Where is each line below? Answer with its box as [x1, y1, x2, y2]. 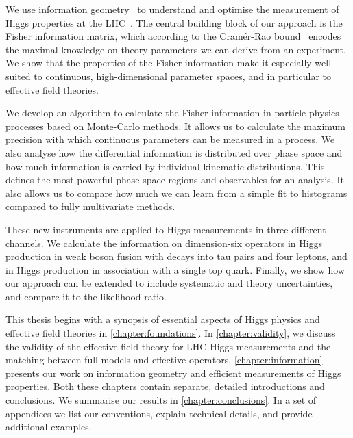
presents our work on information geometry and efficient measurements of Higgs [5, 365, 341, 380]
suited [5, 68, 31, 83]
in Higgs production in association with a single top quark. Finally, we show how [5, 262, 345, 276]
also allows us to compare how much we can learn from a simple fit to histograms [5, 185, 348, 200]
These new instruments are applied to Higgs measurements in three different [5, 222, 326, 236]
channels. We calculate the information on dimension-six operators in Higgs [5, 235, 323, 250]
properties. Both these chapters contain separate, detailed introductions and [5, 379, 325, 394]
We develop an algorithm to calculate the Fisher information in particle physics [5, 105, 339, 120]
